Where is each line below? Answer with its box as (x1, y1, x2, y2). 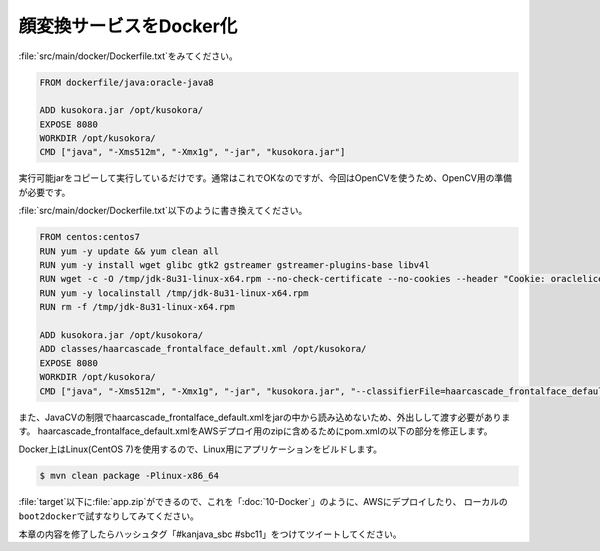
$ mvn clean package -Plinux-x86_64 (39, 470, 220, 482)
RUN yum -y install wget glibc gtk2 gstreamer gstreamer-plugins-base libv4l (39, 260, 430, 271)
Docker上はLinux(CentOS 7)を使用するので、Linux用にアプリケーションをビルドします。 (18, 443, 383, 455)
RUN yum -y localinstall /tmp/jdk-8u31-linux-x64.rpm (39, 287, 309, 299)
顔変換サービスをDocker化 (18, 15, 238, 37)
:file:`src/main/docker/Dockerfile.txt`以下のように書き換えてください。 (18, 205, 308, 217)
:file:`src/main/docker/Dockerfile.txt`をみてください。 (18, 50, 239, 62)
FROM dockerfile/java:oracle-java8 (39, 76, 214, 88)
